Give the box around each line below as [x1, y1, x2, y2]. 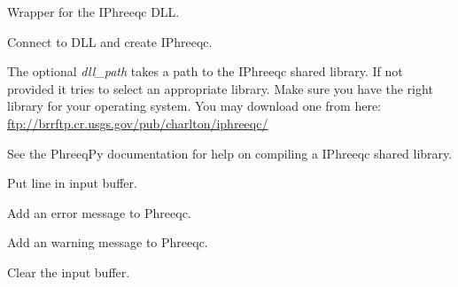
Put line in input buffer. [7, 174, 137, 192]
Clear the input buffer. [7, 262, 130, 281]
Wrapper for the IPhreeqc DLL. [7, 3, 180, 20]
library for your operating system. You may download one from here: [7, 97, 382, 115]
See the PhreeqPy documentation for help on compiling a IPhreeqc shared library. [7, 143, 453, 162]
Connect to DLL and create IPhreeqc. [7, 32, 213, 50]
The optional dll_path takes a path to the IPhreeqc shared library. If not [7, 62, 403, 81]
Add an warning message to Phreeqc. [7, 233, 208, 252]
